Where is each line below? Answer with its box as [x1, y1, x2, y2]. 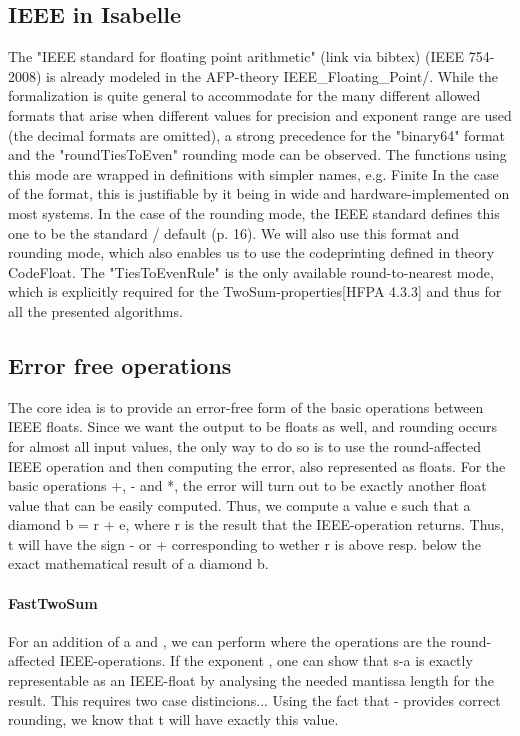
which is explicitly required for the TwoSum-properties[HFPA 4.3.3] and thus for [8, 281, 502, 302]
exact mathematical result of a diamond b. [8, 553, 269, 574]
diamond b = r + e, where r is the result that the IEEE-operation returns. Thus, [8, 514, 505, 535]
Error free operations [8, 349, 232, 380]
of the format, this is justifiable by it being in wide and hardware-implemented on [8, 183, 510, 204]
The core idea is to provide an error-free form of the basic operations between [8, 396, 484, 417]
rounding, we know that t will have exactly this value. [8, 709, 339, 730]
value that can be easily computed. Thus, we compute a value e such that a [8, 494, 471, 515]
